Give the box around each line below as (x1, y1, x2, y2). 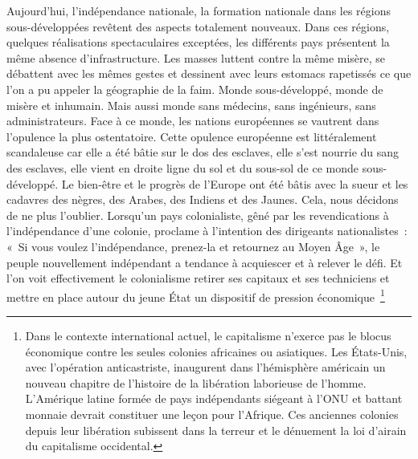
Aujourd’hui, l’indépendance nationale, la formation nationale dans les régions (6, 2, 391, 18)
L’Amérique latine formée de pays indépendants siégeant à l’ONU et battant (25, 390, 403, 407)
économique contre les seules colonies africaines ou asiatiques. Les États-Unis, (25, 343, 408, 359)
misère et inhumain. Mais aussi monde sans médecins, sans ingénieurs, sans (6, 96, 376, 113)
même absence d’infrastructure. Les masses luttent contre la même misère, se (6, 49, 386, 66)
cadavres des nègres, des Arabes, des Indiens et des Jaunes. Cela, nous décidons (6, 191, 399, 208)
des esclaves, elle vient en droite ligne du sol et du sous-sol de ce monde (6, 159, 359, 176)
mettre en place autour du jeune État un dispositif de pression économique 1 (6, 286, 385, 305)
